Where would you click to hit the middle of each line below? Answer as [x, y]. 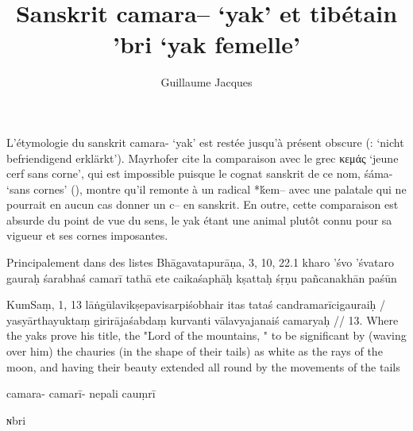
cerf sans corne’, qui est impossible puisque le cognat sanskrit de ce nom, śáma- [200, 173]
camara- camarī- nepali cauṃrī [81, 393]
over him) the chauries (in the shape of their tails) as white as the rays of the [195, 351]
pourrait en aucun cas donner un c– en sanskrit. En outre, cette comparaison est [203, 204]
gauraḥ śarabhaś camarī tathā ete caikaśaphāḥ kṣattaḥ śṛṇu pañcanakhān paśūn [202, 277]
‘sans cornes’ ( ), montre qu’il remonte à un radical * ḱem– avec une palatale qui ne [206, 189]
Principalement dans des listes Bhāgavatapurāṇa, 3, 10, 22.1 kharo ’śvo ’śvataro [200, 262]
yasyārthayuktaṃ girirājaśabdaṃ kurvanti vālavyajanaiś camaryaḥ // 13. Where [203, 319]
